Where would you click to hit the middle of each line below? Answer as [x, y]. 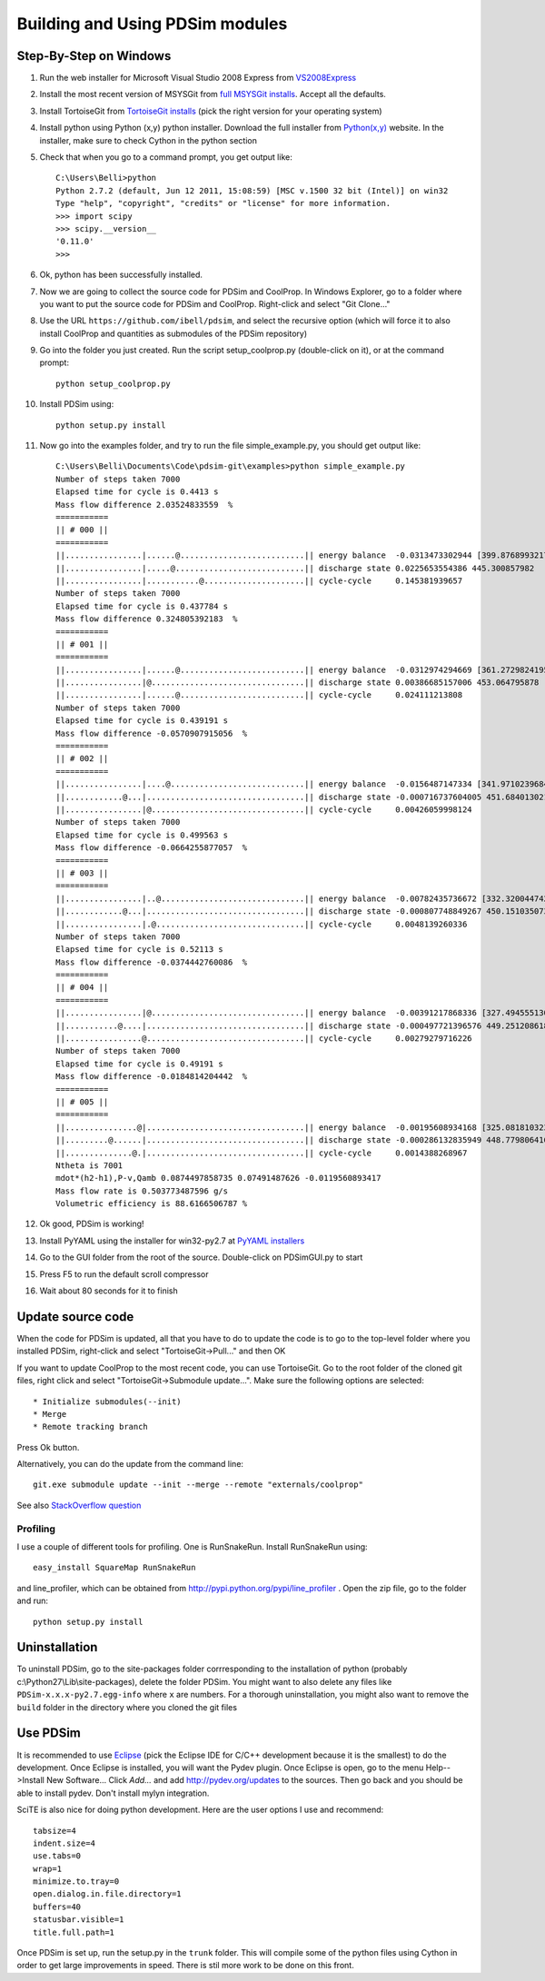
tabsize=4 [54, 1831]
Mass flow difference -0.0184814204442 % [152, 1077]
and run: [33, 1601]
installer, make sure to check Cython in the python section [149, 140]
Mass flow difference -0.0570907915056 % [152, 733]
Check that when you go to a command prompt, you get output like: [166, 157]
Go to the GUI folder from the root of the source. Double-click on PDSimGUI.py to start [201, 1257]
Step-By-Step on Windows [94, 56]
